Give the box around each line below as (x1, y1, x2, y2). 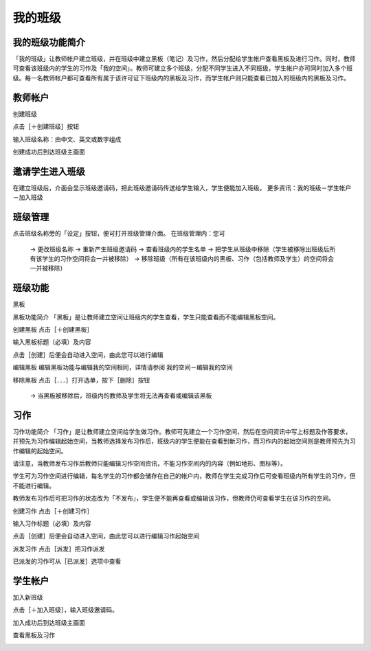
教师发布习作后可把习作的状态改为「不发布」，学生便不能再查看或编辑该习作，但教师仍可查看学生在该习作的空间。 (12, 494, 335, 503)
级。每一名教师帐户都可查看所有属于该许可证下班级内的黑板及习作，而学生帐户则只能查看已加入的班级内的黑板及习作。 (12, 73, 350, 82)
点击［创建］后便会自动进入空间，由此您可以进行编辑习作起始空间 (12, 532, 199, 540)
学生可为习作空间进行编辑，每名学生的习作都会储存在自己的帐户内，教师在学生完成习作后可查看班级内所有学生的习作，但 (12, 472, 356, 480)
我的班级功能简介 (12, 36, 85, 48)
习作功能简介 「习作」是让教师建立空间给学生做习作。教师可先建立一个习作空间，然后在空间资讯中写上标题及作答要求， (12, 427, 352, 435)
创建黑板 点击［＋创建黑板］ (12, 325, 93, 333)
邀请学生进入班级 (12, 165, 85, 177)
